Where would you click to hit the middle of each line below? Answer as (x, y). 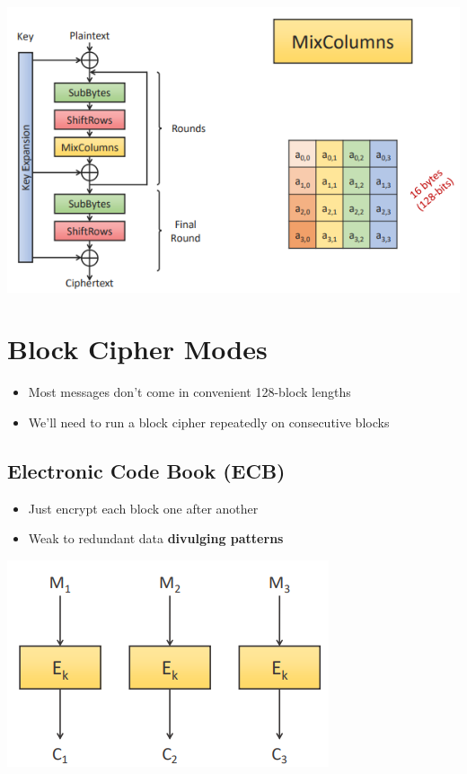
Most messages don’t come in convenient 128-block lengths (189, 392)
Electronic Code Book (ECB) (146, 470)
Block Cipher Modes (137, 349)
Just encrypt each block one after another (143, 508)
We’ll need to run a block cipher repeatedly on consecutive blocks (209, 422)
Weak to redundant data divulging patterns (156, 538)
